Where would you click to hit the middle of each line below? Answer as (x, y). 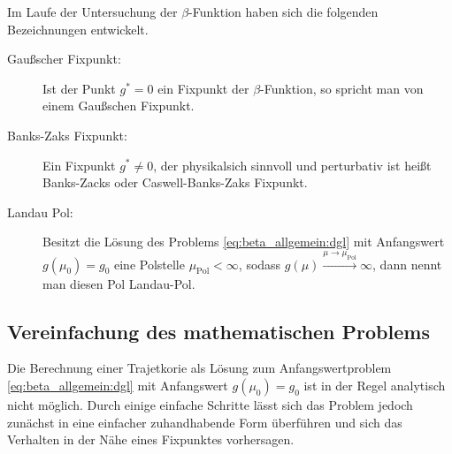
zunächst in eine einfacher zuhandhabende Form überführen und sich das (205, 422)
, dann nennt (407, 264)
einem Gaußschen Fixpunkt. (119, 106)
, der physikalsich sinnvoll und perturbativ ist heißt (292, 165)
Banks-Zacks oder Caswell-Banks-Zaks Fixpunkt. (175, 182)
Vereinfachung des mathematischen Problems (218, 331)
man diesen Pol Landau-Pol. (119, 283)
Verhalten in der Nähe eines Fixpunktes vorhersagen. (151, 439)
